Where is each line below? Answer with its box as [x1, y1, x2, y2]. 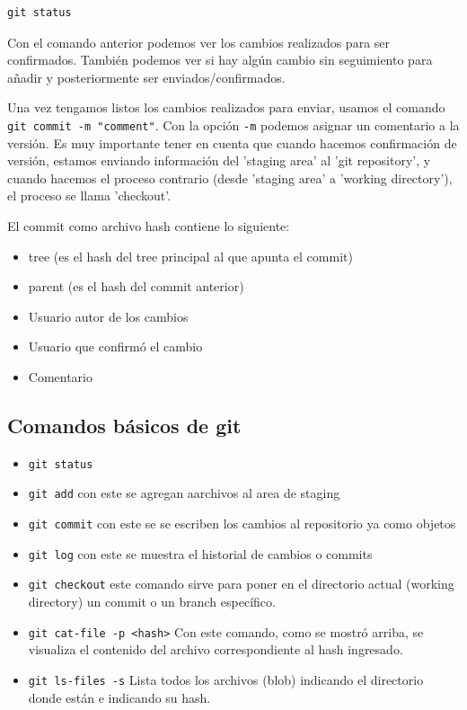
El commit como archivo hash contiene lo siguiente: [7, 217, 290, 235]
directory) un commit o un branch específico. [28, 592, 276, 611]
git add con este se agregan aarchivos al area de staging [28, 484, 340, 502]
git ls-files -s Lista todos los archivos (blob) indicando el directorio [28, 670, 424, 688]
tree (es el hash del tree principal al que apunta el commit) [28, 246, 353, 265]
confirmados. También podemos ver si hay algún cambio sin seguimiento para [7, 50, 433, 69]
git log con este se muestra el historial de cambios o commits [28, 544, 373, 563]
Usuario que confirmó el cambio [28, 337, 203, 356]
